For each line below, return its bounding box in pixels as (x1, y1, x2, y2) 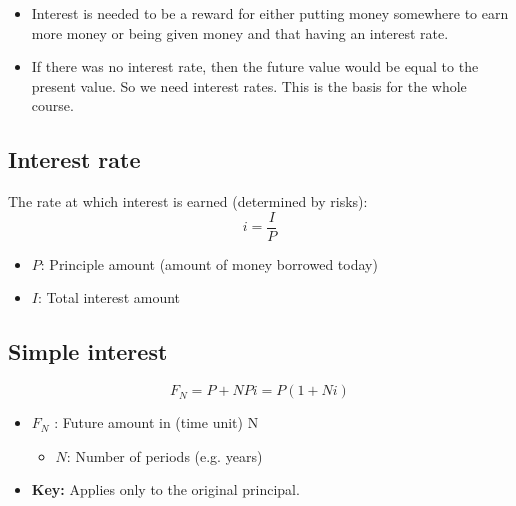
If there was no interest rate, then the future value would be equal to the (31, 56, 479, 77)
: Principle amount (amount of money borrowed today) (40, 253, 378, 274)
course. (31, 95, 74, 116)
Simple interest (8, 336, 168, 367)
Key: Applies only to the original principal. (31, 479, 300, 500)
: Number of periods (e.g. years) (66, 445, 263, 466)
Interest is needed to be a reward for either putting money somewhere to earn (31, 3, 509, 23)
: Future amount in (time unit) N (54, 412, 259, 433)
